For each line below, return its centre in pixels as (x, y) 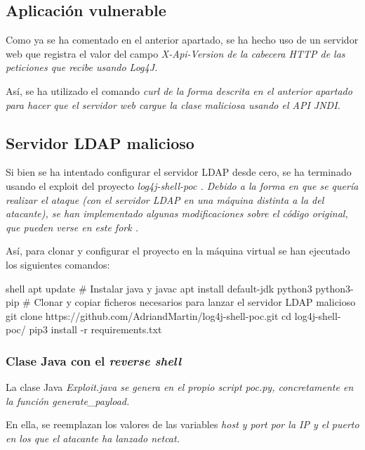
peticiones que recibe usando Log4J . (82, 67)
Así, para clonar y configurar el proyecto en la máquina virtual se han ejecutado (178, 251)
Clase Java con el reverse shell (94, 360)
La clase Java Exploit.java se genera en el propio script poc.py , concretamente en (180, 387)
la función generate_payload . (68, 400)
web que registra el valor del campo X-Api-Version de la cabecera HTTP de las (175, 53)
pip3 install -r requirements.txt (95, 329)
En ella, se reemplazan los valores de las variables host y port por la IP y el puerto (182, 424)
